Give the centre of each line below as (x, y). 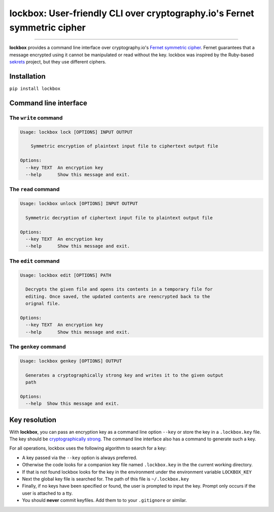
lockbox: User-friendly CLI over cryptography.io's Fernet (132, 13)
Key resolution (33, 420)
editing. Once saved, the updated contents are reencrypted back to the (118, 296)
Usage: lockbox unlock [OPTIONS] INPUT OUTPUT (79, 204)
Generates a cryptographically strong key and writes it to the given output (125, 375)
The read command (35, 189)
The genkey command (38, 347)
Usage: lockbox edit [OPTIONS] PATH (66, 275)
